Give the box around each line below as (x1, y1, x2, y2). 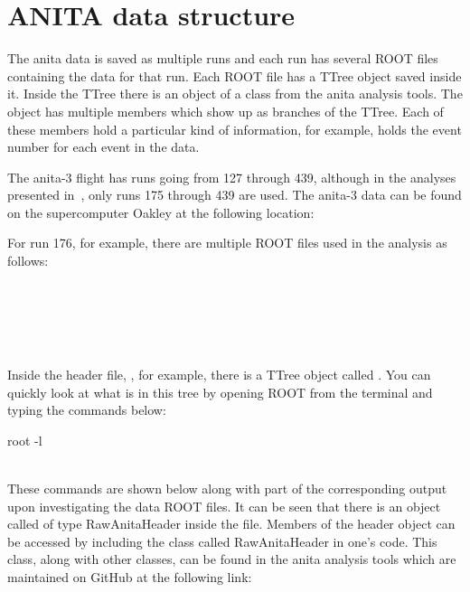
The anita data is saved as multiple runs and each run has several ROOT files (7, 49, 438, 68)
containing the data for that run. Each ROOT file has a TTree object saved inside (7, 66, 462, 85)
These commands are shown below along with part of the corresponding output (7, 479, 447, 497)
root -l (7, 430, 42, 449)
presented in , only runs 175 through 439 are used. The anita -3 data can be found (7, 185, 462, 204)
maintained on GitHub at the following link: (7, 567, 252, 586)
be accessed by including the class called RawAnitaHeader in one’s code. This (7, 531, 437, 550)
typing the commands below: (7, 400, 166, 419)
